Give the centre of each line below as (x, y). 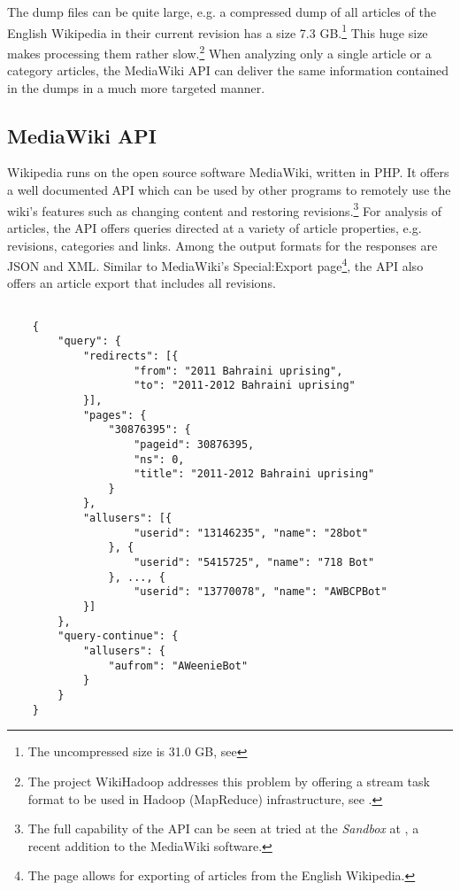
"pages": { (115, 415)
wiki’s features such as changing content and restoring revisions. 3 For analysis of (225, 209)
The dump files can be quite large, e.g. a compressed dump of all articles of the (222, 12)
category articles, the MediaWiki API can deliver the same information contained (228, 70)
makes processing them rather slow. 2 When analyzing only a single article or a (219, 51)
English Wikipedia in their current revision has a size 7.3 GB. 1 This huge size (218, 31)
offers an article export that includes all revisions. (142, 283)
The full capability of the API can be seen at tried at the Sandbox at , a (223, 828)
